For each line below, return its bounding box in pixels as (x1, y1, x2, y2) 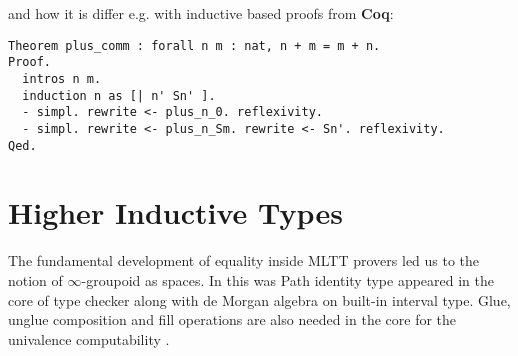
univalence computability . (8, 328, 170, 349)
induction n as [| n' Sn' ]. (22, 88, 216, 103)
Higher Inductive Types (8, 192, 343, 233)
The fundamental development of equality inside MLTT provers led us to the (8, 250, 480, 271)
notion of (8, 269, 63, 290)
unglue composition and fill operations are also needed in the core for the (8, 309, 457, 330)
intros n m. (22, 71, 102, 86)
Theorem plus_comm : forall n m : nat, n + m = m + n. (8, 38, 381, 53)
